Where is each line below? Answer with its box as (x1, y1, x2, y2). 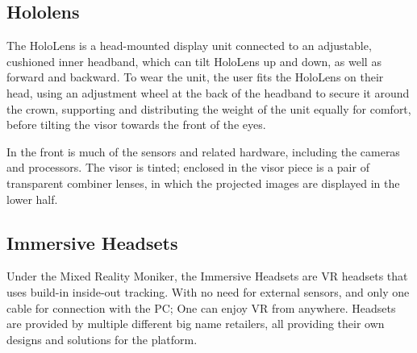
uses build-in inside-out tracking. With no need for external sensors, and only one (6, 283, 410, 300)
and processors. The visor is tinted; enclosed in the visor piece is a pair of (6, 159, 369, 176)
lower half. (6, 190, 58, 207)
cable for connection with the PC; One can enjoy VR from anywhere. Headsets (6, 299, 396, 316)
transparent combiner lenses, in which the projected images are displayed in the (6, 174, 400, 191)
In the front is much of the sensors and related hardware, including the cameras (6, 143, 400, 160)
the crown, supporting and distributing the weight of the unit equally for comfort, (6, 100, 411, 117)
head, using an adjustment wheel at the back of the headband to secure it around (6, 84, 410, 101)
